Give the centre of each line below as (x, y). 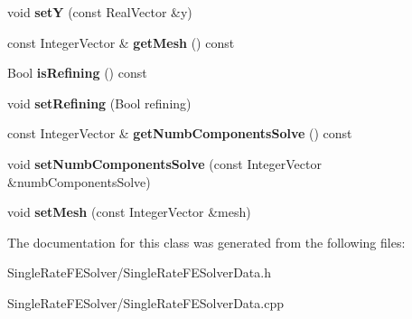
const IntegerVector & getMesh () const (121, 42)
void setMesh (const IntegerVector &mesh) (129, 212)
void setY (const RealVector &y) (100, 12)
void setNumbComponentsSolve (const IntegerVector (164, 163)
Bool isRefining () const (77, 73)
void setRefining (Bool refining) (99, 103)
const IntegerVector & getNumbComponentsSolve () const (180, 133)
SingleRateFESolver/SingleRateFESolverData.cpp (145, 302)
